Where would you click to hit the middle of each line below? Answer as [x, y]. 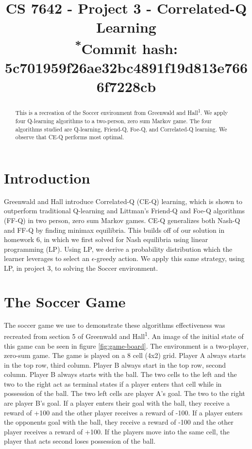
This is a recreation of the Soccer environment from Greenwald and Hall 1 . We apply [122, 112]
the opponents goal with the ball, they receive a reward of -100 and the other [119, 422]
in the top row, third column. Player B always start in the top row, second [115, 365]
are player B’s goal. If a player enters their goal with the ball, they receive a [117, 403]
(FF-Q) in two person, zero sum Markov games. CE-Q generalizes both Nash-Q [122, 220]
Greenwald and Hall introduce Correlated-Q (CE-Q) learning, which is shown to [123, 201]
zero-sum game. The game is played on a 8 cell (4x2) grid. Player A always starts [125, 355]
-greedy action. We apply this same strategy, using [169, 258]
